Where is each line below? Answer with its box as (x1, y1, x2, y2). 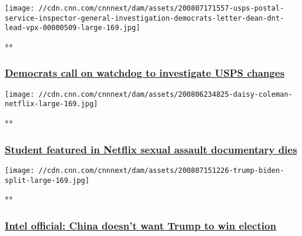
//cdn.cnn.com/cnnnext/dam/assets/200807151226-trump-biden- (38, 166, 284, 175)
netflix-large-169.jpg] (5, 100, 98, 109)
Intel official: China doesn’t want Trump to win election (5, 218, 277, 232)
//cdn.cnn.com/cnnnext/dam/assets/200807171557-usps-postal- (38, 4, 284, 12)
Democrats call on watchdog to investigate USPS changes (5, 65, 285, 80)
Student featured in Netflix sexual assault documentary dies (5, 142, 297, 156)
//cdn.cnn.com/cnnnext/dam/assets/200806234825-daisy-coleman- (38, 90, 293, 99)
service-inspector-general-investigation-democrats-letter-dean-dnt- (5, 14, 284, 22)
